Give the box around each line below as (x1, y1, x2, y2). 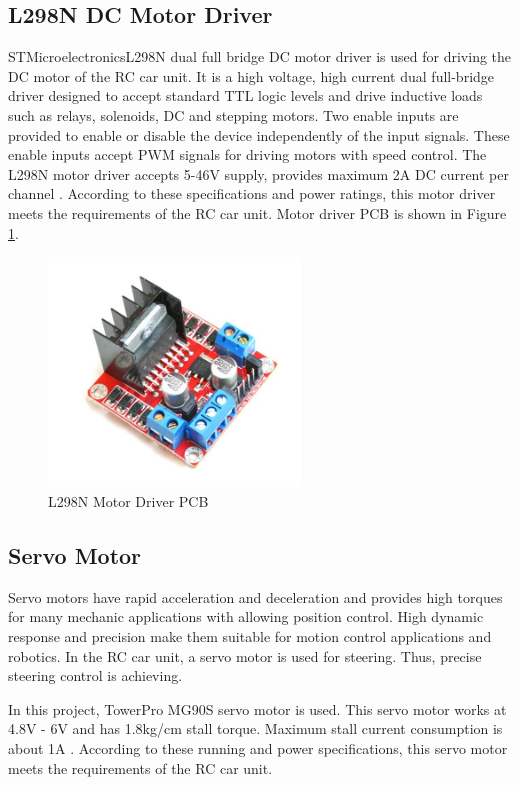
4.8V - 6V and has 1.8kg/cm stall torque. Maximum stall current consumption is (8, 718, 503, 739)
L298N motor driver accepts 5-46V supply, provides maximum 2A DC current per (8, 163, 509, 184)
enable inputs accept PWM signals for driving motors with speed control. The (8, 144, 487, 165)
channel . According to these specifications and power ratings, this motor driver (8, 183, 496, 204)
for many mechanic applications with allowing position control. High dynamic (8, 606, 484, 627)
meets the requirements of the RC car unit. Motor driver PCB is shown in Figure (8, 202, 507, 223)
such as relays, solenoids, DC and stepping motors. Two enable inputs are (8, 104, 459, 125)
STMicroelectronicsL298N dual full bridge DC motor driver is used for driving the (8, 46, 512, 67)
